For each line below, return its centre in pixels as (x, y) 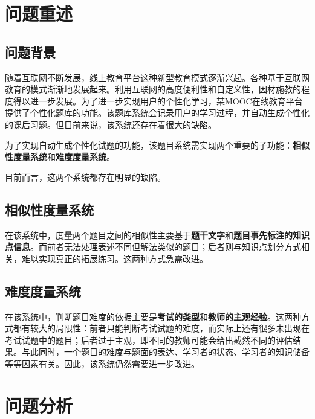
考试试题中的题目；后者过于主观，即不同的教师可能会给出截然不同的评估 (149, 340)
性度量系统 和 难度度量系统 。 (60, 157)
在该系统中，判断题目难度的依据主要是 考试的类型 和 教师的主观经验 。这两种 (153, 316)
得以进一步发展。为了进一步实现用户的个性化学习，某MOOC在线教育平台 (158, 101)
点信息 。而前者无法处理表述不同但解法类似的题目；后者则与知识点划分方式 (153, 247)
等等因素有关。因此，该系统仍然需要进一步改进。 (102, 363)
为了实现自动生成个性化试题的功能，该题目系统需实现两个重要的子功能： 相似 (157, 145)
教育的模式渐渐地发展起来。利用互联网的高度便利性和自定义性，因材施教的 (153, 89)
